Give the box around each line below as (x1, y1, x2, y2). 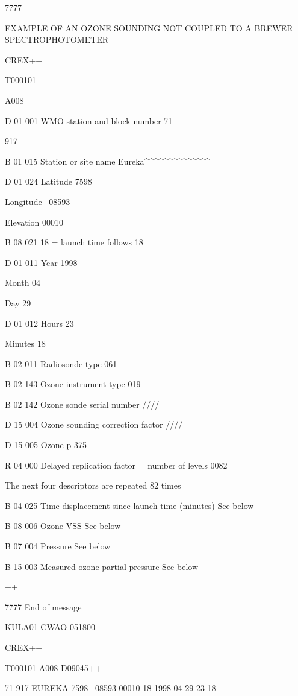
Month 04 (5, 276, 41, 289)
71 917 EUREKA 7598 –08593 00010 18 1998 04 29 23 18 (5, 682, 216, 694)
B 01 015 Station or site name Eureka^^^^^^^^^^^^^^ (5, 154, 210, 167)
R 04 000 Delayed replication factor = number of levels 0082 (5, 458, 228, 471)
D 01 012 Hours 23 (5, 317, 74, 329)
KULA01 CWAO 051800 (5, 621, 95, 633)
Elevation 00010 (5, 215, 64, 228)
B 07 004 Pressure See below (5, 540, 111, 552)
